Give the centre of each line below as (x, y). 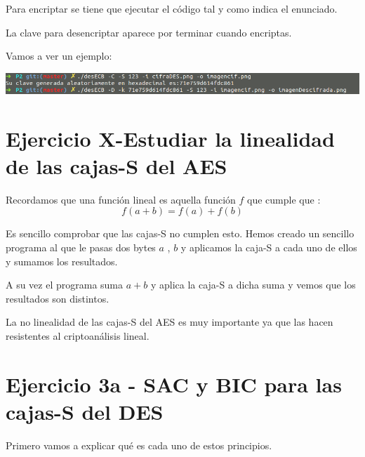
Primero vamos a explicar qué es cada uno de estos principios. (139, 445)
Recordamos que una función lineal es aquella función (121, 199)
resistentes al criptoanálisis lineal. (78, 336)
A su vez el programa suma (65, 285)
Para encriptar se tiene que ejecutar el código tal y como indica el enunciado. (172, 8)
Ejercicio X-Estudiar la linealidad (170, 138)
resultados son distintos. (58, 298)
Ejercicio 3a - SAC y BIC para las (174, 384)
